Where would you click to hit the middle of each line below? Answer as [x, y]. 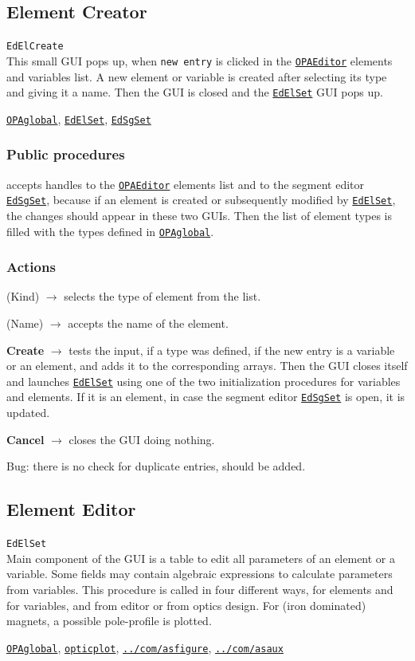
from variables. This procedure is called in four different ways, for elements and [200, 589]
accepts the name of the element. [148, 323]
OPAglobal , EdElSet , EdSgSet [79, 118]
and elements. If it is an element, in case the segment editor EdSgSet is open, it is [206, 397]
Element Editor [71, 509]
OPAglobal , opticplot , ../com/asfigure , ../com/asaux [145, 647]
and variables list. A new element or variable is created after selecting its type [197, 76]
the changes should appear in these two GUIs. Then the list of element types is [200, 215]
